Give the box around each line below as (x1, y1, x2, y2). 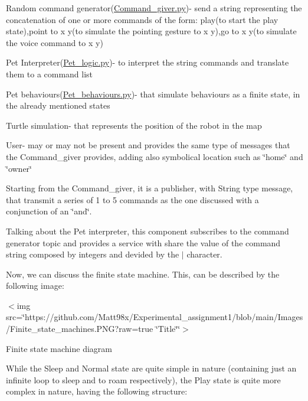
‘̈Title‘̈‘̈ (155, 322, 181, 335)
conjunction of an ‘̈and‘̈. (6, 205, 92, 217)
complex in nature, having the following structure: (6, 385, 188, 397)
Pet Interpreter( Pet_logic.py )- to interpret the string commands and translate (6, 56, 289, 69)
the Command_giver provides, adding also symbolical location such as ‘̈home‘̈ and (6, 150, 303, 162)
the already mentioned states (6, 99, 110, 112)
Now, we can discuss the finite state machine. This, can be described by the (6, 268, 280, 280)
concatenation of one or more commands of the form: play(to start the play (6, 13, 278, 25)
